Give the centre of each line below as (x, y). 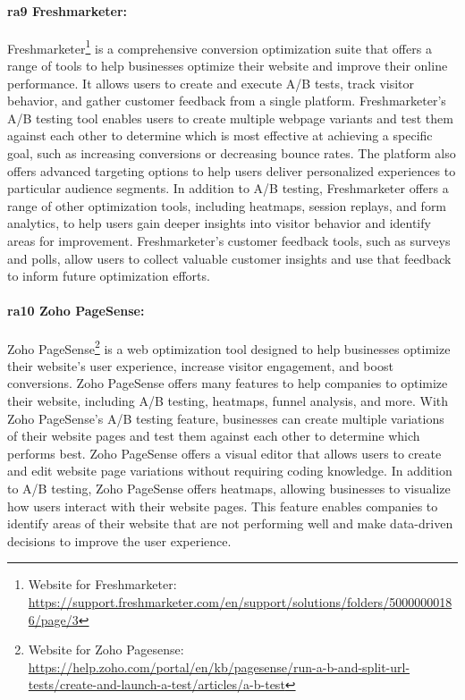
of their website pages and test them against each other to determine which (214, 436)
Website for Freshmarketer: (102, 584)
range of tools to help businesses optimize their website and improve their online (228, 66)
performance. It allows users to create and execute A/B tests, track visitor (211, 83)
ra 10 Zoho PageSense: (76, 311)
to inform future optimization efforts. (109, 276)
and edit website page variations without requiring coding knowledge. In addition (230, 471)
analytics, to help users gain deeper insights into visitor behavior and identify (219, 223)
